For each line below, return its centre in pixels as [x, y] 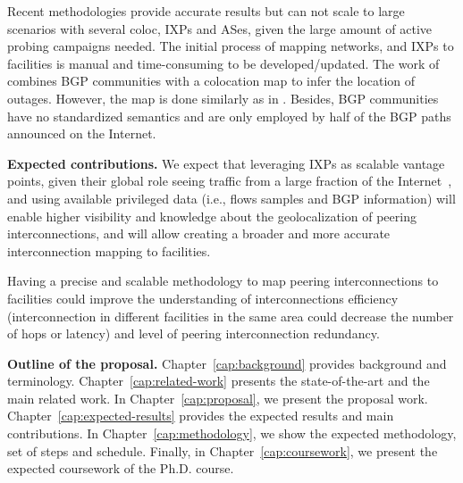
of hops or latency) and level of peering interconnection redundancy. [194, 333]
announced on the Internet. [82, 133]
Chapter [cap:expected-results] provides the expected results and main [201, 416]
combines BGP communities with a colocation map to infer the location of [211, 81]
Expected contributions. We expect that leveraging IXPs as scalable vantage [226, 163]
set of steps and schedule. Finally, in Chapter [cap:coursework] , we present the [223, 450]
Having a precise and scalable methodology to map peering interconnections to [223, 281]
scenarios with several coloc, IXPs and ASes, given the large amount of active [220, 28]
